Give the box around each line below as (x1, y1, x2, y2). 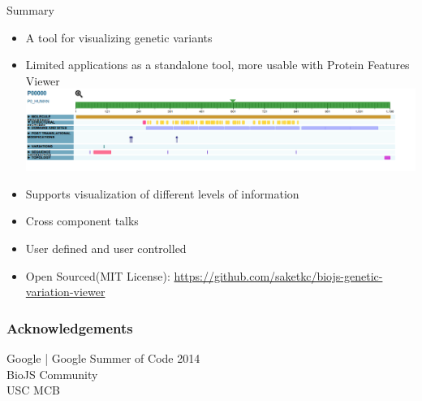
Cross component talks (25, 212, 139, 229)
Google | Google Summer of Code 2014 (6, 349, 200, 366)
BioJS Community (6, 365, 98, 382)
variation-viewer (25, 283, 105, 300)
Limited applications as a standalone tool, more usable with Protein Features (25, 56, 410, 73)
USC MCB (6, 381, 60, 399)
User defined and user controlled (25, 239, 187, 256)
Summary (6, 2, 54, 18)
